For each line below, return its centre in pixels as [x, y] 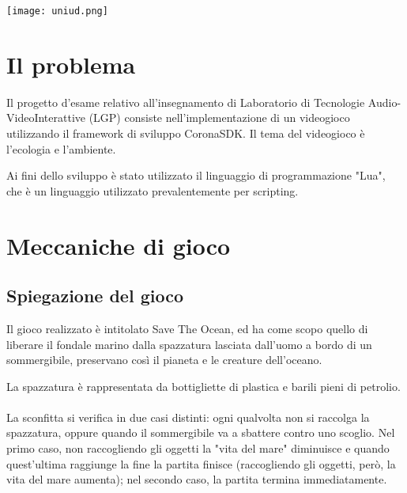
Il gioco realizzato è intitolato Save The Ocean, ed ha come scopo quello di [187, 328]
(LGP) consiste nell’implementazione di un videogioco [219, 118]
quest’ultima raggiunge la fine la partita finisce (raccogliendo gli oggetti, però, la [201, 463]
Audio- [384, 102]
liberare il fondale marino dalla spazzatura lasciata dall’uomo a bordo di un [189, 344]
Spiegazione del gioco [95, 296]
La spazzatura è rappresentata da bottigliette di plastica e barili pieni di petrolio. [203, 386]
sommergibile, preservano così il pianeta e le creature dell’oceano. [164, 360]
